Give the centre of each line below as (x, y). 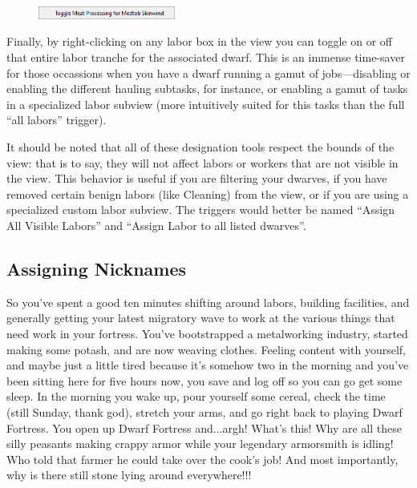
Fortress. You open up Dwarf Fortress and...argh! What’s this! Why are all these (204, 428)
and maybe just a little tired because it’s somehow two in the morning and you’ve (208, 365)
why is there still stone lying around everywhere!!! (129, 475)
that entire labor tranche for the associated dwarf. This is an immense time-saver (206, 57)
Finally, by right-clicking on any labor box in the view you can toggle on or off (200, 41)
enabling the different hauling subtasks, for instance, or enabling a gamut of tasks (207, 89)
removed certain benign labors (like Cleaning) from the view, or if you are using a (208, 194)
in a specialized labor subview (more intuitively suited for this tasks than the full (206, 104)
